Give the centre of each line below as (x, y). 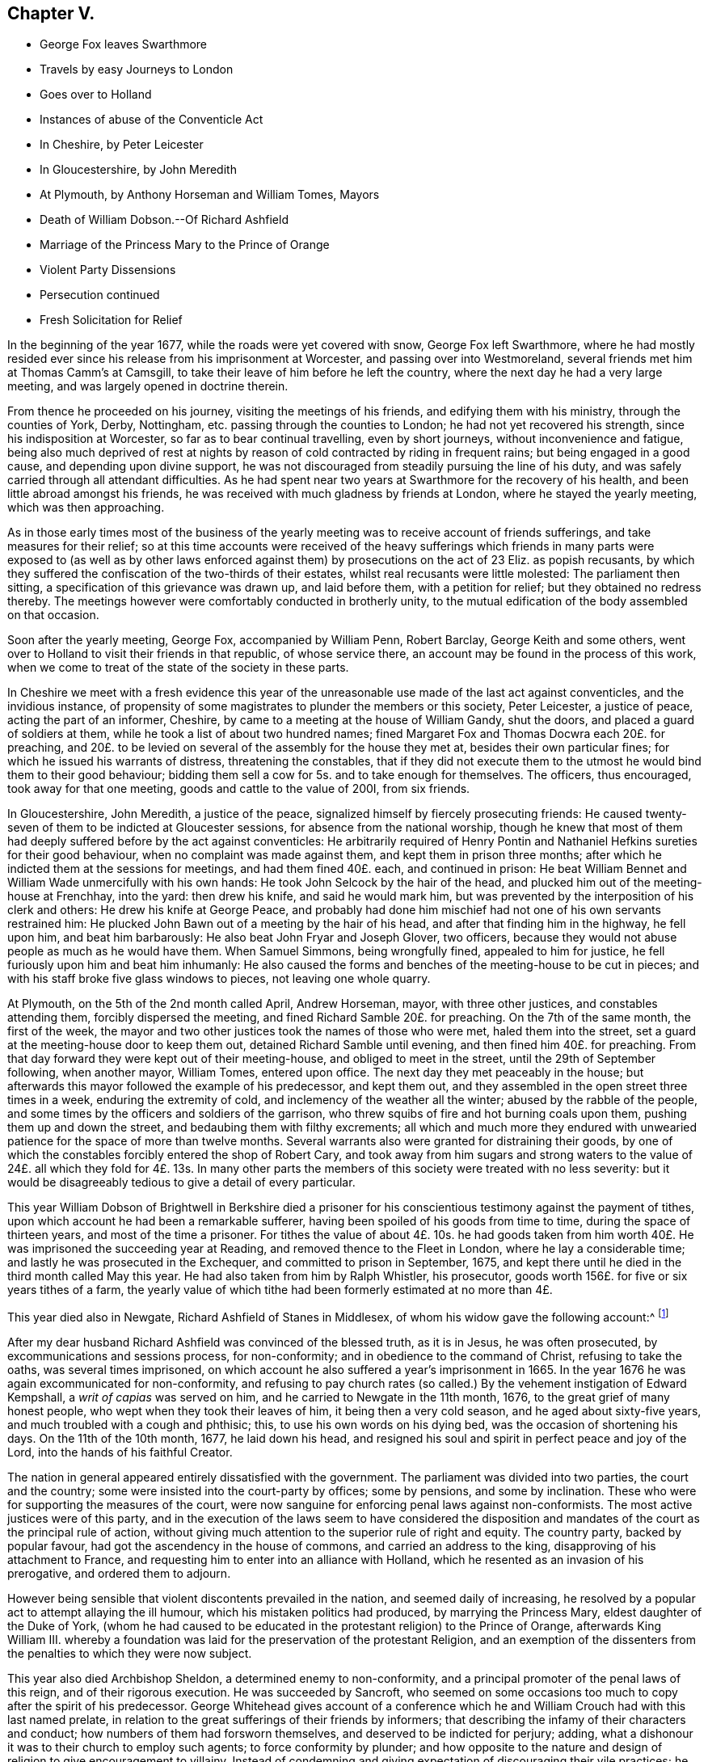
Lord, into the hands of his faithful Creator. (120, 1452)
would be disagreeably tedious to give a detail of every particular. (181, 1182)
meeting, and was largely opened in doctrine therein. (148, 386)
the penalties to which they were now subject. (130, 1654)
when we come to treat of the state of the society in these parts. (178, 668)
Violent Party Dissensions (108, 270)
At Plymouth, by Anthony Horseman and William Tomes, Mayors (210, 195)
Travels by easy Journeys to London (137, 70)
